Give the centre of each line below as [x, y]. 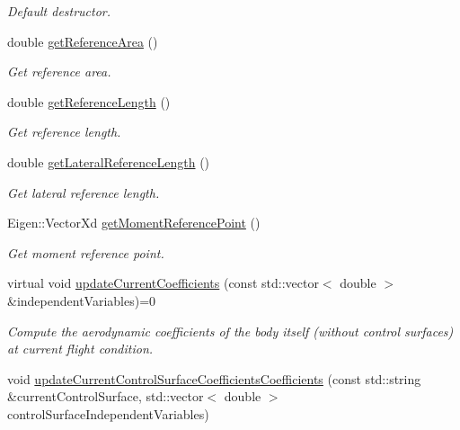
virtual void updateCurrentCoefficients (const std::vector [163, 283]
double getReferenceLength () [89, 101]
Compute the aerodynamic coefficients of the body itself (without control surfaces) [230, 331]
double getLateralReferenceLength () [109, 161]
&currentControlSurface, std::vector [106, 396]
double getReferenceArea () [83, 41]
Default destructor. [59, 11]
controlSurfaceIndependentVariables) [108, 413]
